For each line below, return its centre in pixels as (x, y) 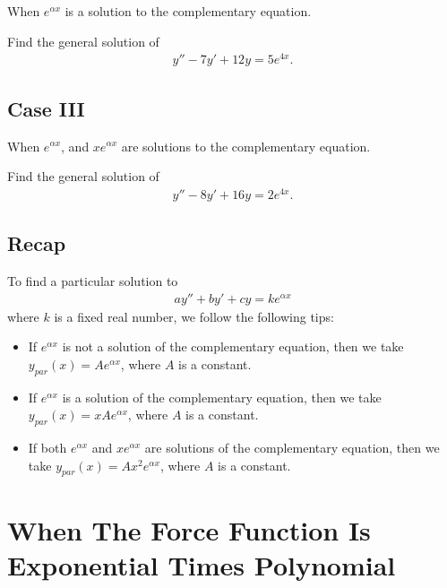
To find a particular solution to (93, 281)
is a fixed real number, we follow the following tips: (194, 316)
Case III (46, 108)
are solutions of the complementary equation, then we (292, 447)
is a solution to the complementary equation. (188, 11)
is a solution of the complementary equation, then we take (222, 397)
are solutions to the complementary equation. (246, 146)
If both (47, 447)
